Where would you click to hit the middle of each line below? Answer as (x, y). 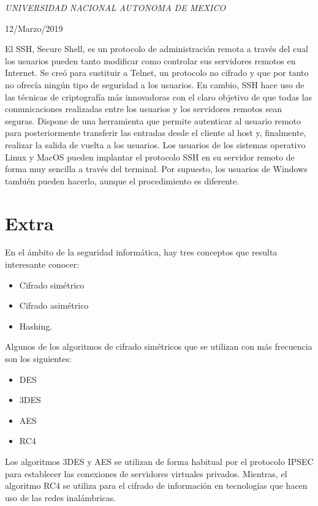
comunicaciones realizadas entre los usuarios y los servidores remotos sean (144, 109)
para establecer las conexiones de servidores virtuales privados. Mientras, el (146, 473)
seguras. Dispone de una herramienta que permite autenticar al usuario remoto (153, 120)
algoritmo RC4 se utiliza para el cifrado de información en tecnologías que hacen (156, 485)
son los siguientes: (38, 358)
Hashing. (36, 326)
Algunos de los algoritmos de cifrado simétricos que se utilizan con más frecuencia (159, 346)
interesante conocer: (42, 264)
